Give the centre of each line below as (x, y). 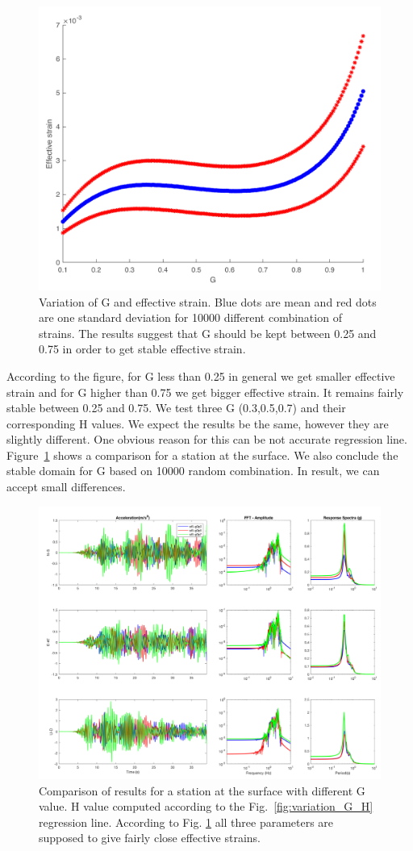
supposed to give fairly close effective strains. (150, 838)
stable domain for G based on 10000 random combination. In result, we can (193, 471)
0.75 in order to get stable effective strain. (142, 349)
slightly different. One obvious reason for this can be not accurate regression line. (207, 439)
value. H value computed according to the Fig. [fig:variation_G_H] (206, 806)
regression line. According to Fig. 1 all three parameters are (186, 822)
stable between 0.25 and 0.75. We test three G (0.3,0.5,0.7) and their (176, 408)
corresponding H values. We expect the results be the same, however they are (198, 423)
